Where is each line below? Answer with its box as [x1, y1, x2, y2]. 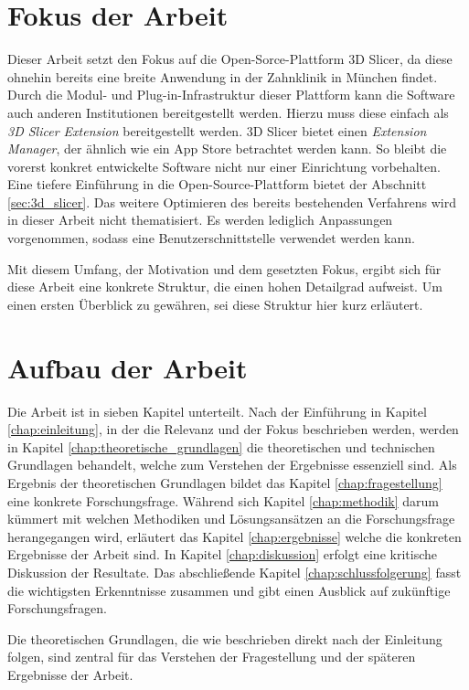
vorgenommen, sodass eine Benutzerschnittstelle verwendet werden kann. [7, 228, 415, 248]
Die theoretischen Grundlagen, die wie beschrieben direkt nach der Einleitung [7, 629, 442, 648]
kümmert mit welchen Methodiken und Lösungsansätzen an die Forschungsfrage [7, 509, 455, 528]
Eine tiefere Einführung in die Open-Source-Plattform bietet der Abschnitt [7, 175, 427, 194]
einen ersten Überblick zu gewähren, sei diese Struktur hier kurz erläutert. [7, 294, 423, 313]
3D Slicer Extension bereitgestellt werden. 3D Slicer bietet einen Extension [7, 121, 427, 140]
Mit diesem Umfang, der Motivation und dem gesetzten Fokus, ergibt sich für [7, 259, 442, 278]
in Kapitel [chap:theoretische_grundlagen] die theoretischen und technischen [7, 437, 435, 456]
